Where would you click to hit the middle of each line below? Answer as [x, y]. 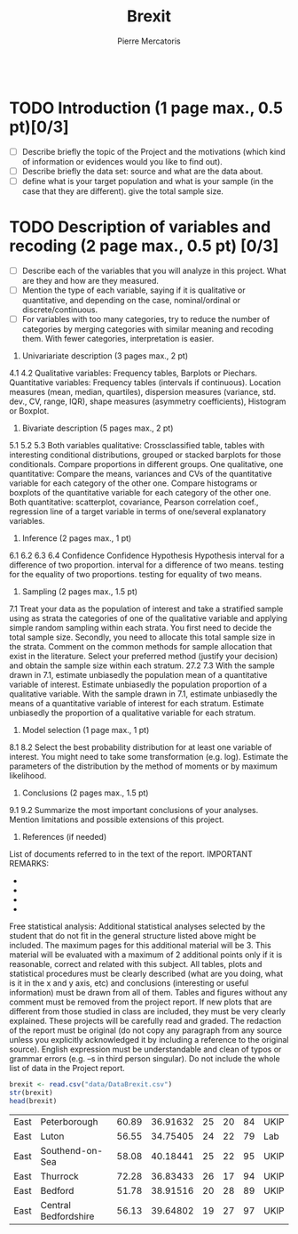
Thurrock [60, 1176]
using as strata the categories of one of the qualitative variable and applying [149, 618]
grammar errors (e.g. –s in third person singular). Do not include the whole [145, 1059]
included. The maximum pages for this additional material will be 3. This [141, 946]
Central [55, 1205]
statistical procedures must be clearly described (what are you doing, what [146, 974]
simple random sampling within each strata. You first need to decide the [141, 628]
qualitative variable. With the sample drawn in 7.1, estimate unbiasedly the [143, 694]
